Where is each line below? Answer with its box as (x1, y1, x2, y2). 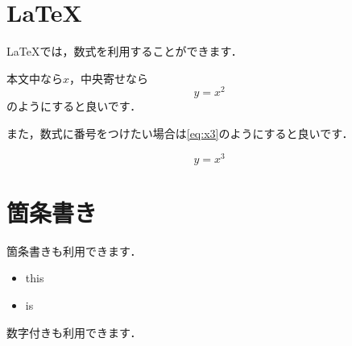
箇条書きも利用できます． (6, 242, 142, 259)
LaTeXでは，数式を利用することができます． (6, 43, 242, 60)
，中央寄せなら (69, 69, 149, 86)
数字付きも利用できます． (6, 323, 142, 340)
